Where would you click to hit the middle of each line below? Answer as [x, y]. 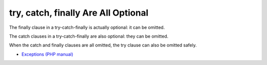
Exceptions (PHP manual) [47, 54]
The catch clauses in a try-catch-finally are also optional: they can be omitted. [89, 36]
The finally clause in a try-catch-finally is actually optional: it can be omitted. [87, 27]
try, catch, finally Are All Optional [79, 13]
